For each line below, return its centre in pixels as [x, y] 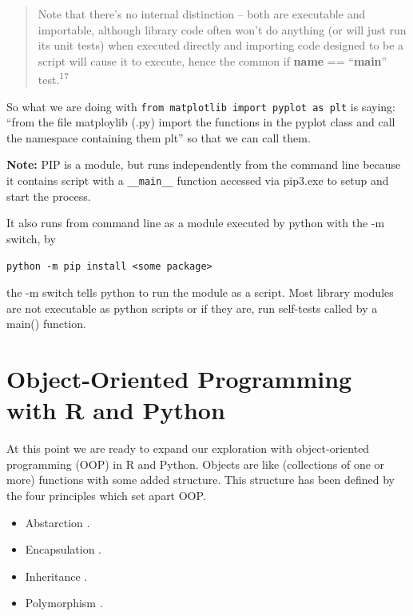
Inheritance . [56, 576]
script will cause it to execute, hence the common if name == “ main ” [212, 60]
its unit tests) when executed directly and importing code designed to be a [221, 45]
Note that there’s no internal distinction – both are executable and [202, 14]
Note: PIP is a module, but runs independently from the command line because [204, 164]
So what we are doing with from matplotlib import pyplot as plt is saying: [201, 106]
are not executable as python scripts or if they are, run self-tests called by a [192, 308]
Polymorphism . [64, 603]
